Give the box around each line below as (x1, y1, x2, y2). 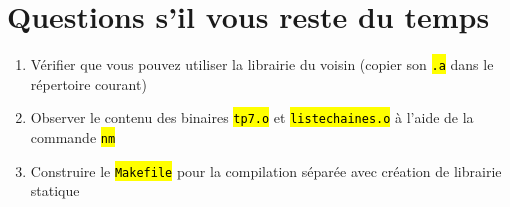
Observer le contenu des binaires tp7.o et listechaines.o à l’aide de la (30, 107, 474, 128)
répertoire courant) (30, 73, 147, 94)
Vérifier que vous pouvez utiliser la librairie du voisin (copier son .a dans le (30, 54, 494, 75)
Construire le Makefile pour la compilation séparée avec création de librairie (30, 160, 502, 181)
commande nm (30, 127, 116, 148)
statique (30, 180, 80, 201)
